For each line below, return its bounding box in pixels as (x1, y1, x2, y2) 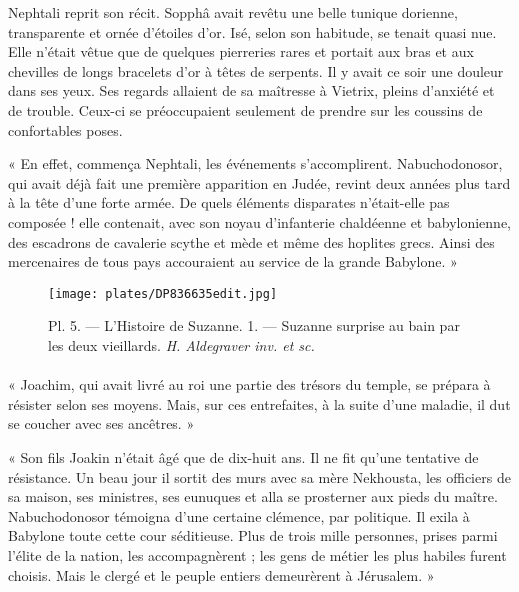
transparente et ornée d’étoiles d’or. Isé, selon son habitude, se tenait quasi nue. (8, 21, 497, 42)
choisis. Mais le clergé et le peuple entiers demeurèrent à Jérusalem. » (8, 564, 435, 585)
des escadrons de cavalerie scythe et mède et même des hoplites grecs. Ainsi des (8, 231, 495, 252)
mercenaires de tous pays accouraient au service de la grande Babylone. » (8, 251, 458, 272)
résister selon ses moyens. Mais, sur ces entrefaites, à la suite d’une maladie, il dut (8, 393, 511, 414)
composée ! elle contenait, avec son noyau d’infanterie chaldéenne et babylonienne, (8, 211, 512, 232)
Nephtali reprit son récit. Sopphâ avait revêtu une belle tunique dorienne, (8, 2, 458, 22)
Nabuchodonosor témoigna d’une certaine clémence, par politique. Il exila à (8, 505, 470, 526)
